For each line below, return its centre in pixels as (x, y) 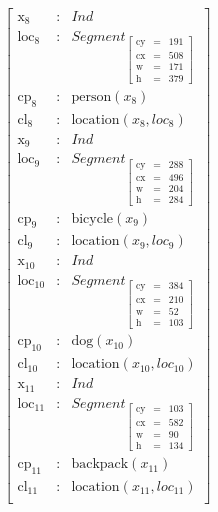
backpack (100, 464)
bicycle (92, 218)
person (91, 96)
